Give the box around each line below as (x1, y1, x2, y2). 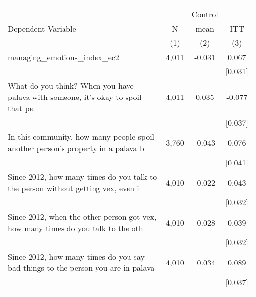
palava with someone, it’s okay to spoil (8, 91, 142, 102)
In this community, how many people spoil (8, 131, 155, 142)
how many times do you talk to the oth (8, 222, 143, 233)
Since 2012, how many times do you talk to (8, 171, 157, 182)
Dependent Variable (8, 23, 76, 34)
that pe (8, 102, 33, 114)
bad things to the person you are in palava (8, 262, 155, 273)
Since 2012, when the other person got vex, (8, 211, 157, 222)
